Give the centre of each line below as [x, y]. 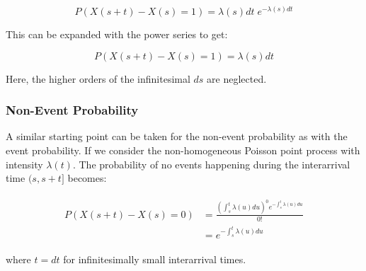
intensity [24, 164]
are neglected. [237, 78]
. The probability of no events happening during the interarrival [211, 164]
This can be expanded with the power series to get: [117, 34]
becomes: [87, 178]
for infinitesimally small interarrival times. [155, 259]
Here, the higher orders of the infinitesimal [98, 78]
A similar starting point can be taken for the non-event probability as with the [177, 136]
